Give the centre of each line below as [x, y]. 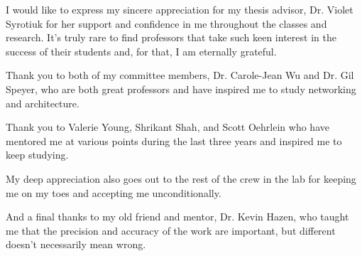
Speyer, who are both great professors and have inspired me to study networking [181, 89]
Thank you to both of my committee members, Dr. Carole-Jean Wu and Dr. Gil [180, 75]
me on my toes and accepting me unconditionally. [114, 192]
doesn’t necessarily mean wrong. [76, 244]
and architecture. [43, 103]
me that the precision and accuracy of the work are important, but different [171, 230]
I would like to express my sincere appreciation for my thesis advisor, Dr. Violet [180, 9]
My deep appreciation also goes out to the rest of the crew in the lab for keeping [181, 178]
